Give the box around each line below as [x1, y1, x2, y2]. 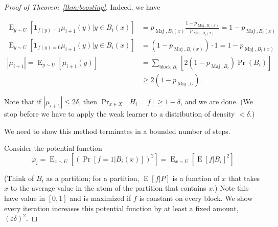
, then [79, 96, 98, 106]
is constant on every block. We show [139, 192, 253, 203]
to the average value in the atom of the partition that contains [10, 183, 206, 193]
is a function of [172, 172, 220, 183]
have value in [4, 192, 45, 203]
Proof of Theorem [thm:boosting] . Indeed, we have [4, 2, 160, 12]
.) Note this [213, 183, 249, 193]
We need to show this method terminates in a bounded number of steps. [4, 125, 230, 136]
